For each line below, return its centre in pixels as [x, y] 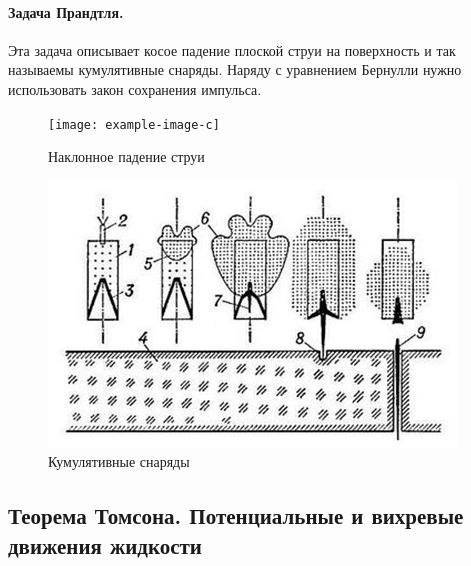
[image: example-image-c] [134, 124]
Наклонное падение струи [126, 156]
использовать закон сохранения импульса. [135, 88]
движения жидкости [105, 544]
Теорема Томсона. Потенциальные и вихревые [236, 515]
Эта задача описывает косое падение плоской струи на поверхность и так [232, 49]
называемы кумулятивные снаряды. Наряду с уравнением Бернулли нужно [235, 69]
